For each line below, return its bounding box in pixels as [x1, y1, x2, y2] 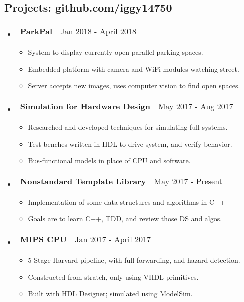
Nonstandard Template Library [20, 175, 146, 187]
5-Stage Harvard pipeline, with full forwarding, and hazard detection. [28, 254, 240, 265]
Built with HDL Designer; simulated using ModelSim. [28, 288, 193, 299]
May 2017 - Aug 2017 [158, 100, 233, 112]
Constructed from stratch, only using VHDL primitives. [28, 271, 199, 282]
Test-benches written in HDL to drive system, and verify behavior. [28, 138, 232, 149]
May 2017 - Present [154, 175, 222, 187]
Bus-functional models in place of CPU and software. [28, 155, 191, 166]
